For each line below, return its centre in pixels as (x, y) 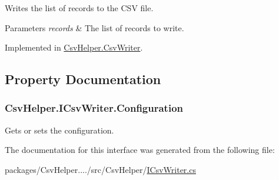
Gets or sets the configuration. (59, 130)
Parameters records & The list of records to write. (94, 27)
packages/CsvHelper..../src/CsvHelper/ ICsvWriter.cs (100, 169)
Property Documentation (83, 79)
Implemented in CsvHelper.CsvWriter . (74, 47)
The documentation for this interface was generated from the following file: (140, 150)
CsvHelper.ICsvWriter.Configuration (94, 108)
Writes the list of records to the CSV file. (79, 8)
